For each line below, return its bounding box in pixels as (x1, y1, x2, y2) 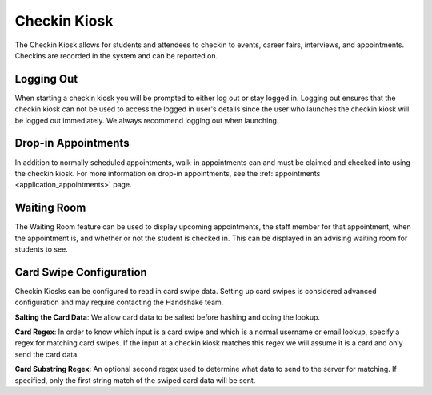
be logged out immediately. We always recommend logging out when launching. (14, 115, 279, 125)
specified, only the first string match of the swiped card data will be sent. (14, 375, 256, 385)
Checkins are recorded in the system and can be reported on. (14, 50, 218, 60)
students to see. (14, 244, 68, 254)
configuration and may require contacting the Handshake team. (14, 297, 224, 308)
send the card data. (14, 349, 79, 359)
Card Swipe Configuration (14, 265, 147, 279)
